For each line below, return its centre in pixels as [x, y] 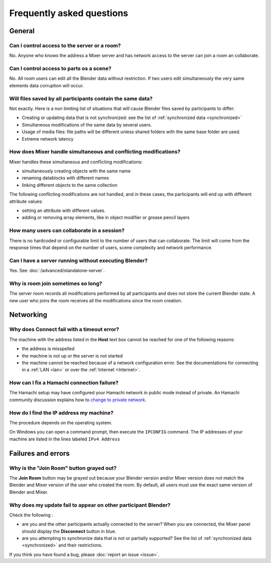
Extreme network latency [48, 139]
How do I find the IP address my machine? [61, 413]
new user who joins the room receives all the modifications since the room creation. [96, 300]
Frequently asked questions [69, 13]
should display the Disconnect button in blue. [69, 531]
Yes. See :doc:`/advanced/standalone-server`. [57, 271]
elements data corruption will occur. [46, 85]
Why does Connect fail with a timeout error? [64, 329]
